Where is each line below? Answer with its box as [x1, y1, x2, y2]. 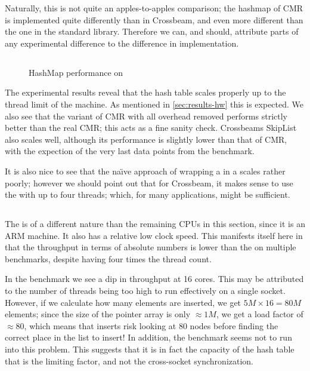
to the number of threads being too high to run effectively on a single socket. [5, 284, 286, 297]
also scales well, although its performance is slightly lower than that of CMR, [5, 133, 287, 145]
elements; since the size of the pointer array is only [5, 308, 191, 320]
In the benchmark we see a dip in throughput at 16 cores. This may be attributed [5, 272, 304, 285]
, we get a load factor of [216, 308, 303, 320]
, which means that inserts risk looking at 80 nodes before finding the [24, 319, 278, 332]
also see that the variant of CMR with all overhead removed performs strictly [5, 109, 287, 122]
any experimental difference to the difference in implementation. [5, 36, 239, 49]
